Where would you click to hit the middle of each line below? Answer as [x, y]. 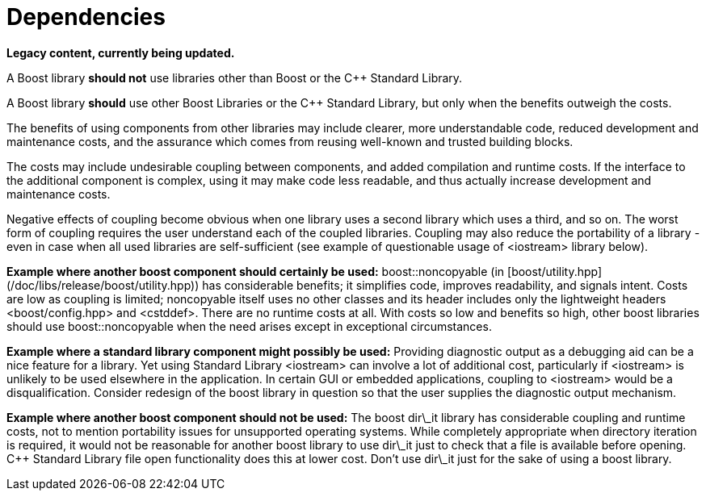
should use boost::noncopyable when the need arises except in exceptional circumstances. [249, 326]
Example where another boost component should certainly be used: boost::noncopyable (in [256, 271]
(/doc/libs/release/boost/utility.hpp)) [103, 285]
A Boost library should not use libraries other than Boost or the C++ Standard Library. [235, 77]
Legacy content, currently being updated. [121, 52]
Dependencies [86, 17]
